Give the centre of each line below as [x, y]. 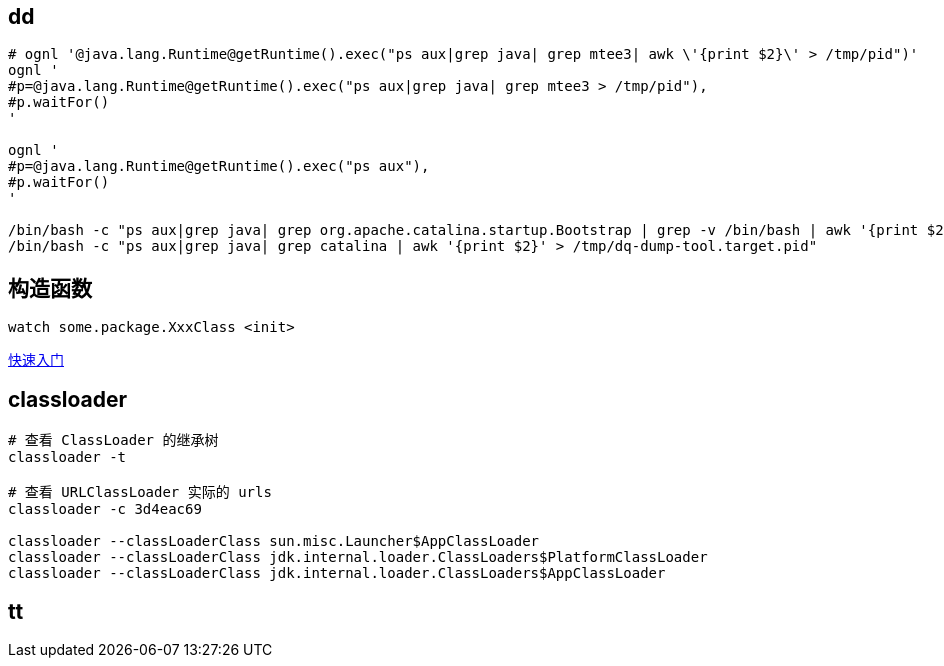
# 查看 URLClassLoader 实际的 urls [140, 492]
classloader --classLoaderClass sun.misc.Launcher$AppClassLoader [274, 541]
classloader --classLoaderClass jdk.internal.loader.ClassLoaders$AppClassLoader [337, 573]
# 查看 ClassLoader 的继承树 [113, 440]
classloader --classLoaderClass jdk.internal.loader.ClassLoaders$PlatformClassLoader [358, 557]
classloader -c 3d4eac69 [105, 509]
